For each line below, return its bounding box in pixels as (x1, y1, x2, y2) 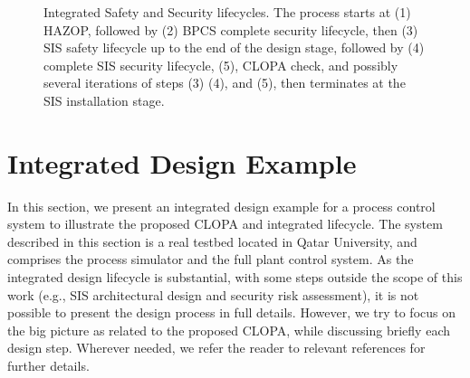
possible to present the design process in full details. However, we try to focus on (7, 303, 456, 322)
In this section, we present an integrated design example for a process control (7, 196, 436, 215)
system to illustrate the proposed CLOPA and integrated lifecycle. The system (7, 214, 443, 233)
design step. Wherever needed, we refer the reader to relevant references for (7, 338, 426, 357)
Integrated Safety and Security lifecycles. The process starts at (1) (43, 3, 411, 21)
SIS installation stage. (43, 90, 165, 109)
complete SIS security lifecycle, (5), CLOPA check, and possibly (43, 55, 398, 74)
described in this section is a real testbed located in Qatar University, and (7, 232, 417, 250)
